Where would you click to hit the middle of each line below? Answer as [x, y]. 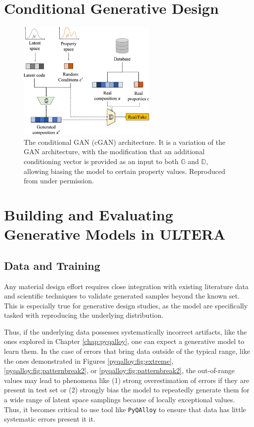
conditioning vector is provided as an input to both [101, 161]
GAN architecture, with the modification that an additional [114, 151]
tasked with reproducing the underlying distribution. [84, 315]
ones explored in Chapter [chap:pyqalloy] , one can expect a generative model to [124, 341]
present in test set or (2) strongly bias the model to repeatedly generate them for [127, 390]
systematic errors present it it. [50, 419]
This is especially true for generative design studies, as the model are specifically [126, 305]
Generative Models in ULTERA [115, 234]
